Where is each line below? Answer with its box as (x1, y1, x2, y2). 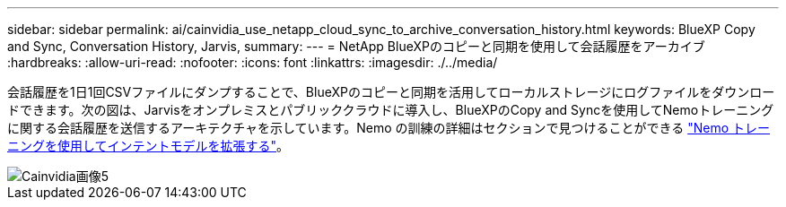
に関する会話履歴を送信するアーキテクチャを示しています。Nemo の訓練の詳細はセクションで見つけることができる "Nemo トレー (7, 120, 770, 135)
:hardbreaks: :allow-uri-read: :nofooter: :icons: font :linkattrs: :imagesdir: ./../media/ (7, 55, 498, 70)
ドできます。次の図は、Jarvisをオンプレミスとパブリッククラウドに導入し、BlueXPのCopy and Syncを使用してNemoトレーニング (7, 102, 774, 117)
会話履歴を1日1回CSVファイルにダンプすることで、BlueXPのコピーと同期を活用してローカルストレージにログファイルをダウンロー (7, 84, 775, 99)
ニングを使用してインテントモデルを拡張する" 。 (7, 138, 290, 153)
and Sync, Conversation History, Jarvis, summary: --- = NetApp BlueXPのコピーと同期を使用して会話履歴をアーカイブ (7, 39, 705, 54)
